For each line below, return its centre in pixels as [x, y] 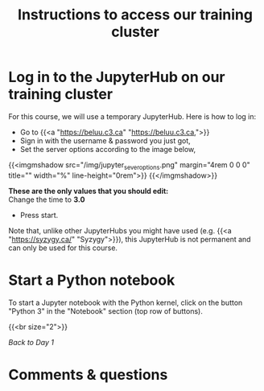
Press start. [39, 215]
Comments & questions [88, 375]
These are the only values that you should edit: [89, 191]
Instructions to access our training [135, 15]
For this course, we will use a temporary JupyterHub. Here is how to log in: [132, 116]
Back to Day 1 [31, 342]
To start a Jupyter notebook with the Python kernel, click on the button [126, 303]
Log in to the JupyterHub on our [117, 77]
